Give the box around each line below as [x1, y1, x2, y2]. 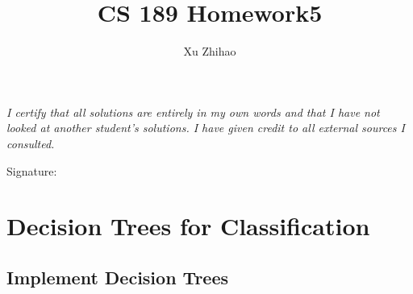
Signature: [6, 162, 57, 179]
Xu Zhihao [183, 43, 236, 60]
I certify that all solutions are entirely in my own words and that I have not [6, 103, 380, 120]
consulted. [6, 135, 55, 151]
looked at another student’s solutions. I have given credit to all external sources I [6, 119, 405, 136]
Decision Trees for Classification [6, 209, 370, 242]
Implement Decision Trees [6, 264, 229, 289]
